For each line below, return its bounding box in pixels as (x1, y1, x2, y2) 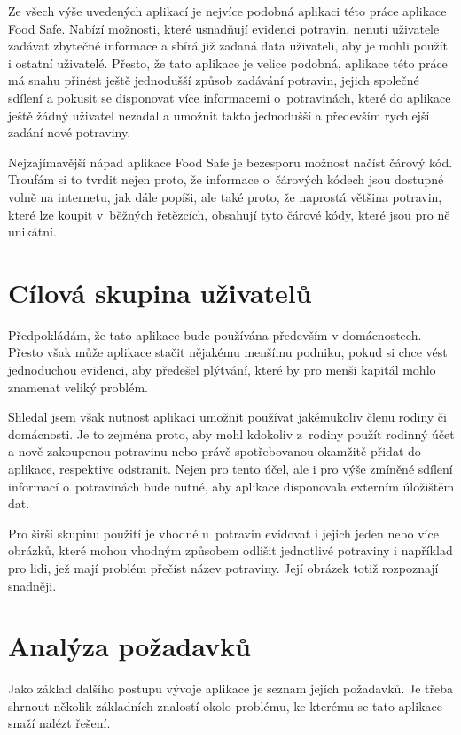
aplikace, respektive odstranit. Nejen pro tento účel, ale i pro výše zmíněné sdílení (8, 460, 453, 477)
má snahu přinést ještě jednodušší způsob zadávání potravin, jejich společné (8, 71, 419, 89)
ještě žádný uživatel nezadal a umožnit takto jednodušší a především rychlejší (8, 105, 430, 124)
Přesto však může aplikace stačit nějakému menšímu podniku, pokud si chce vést (8, 343, 448, 361)
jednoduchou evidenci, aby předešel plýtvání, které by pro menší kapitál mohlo (8, 360, 436, 379)
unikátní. (8, 222, 57, 241)
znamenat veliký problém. (8, 377, 148, 396)
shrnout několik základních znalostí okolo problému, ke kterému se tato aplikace (8, 696, 442, 715)
